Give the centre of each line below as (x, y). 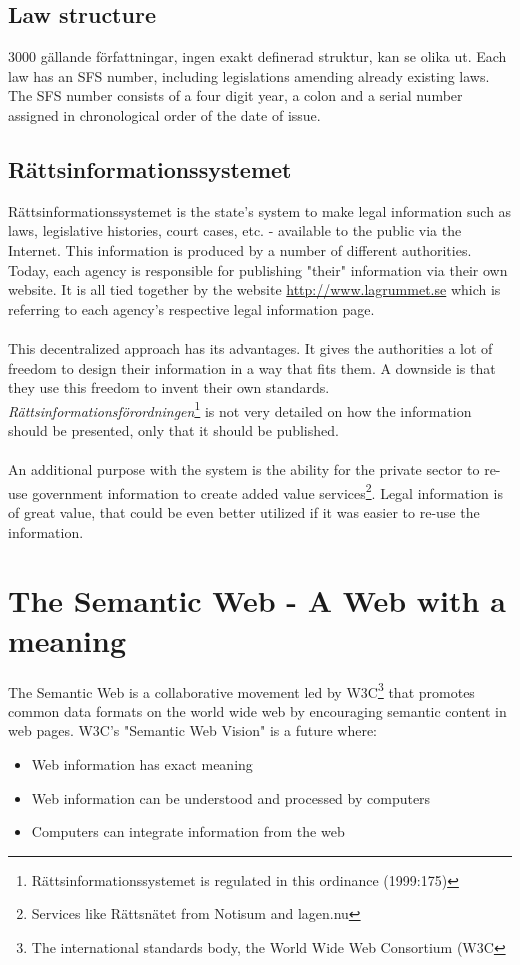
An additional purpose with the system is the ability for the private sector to (244, 469)
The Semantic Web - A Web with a (257, 600)
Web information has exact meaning (142, 763)
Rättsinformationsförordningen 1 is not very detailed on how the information (240, 409)
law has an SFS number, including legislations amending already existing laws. (249, 75)
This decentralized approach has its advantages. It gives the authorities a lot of (250, 347)
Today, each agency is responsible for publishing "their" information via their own (258, 269)
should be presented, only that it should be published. (173, 429)
